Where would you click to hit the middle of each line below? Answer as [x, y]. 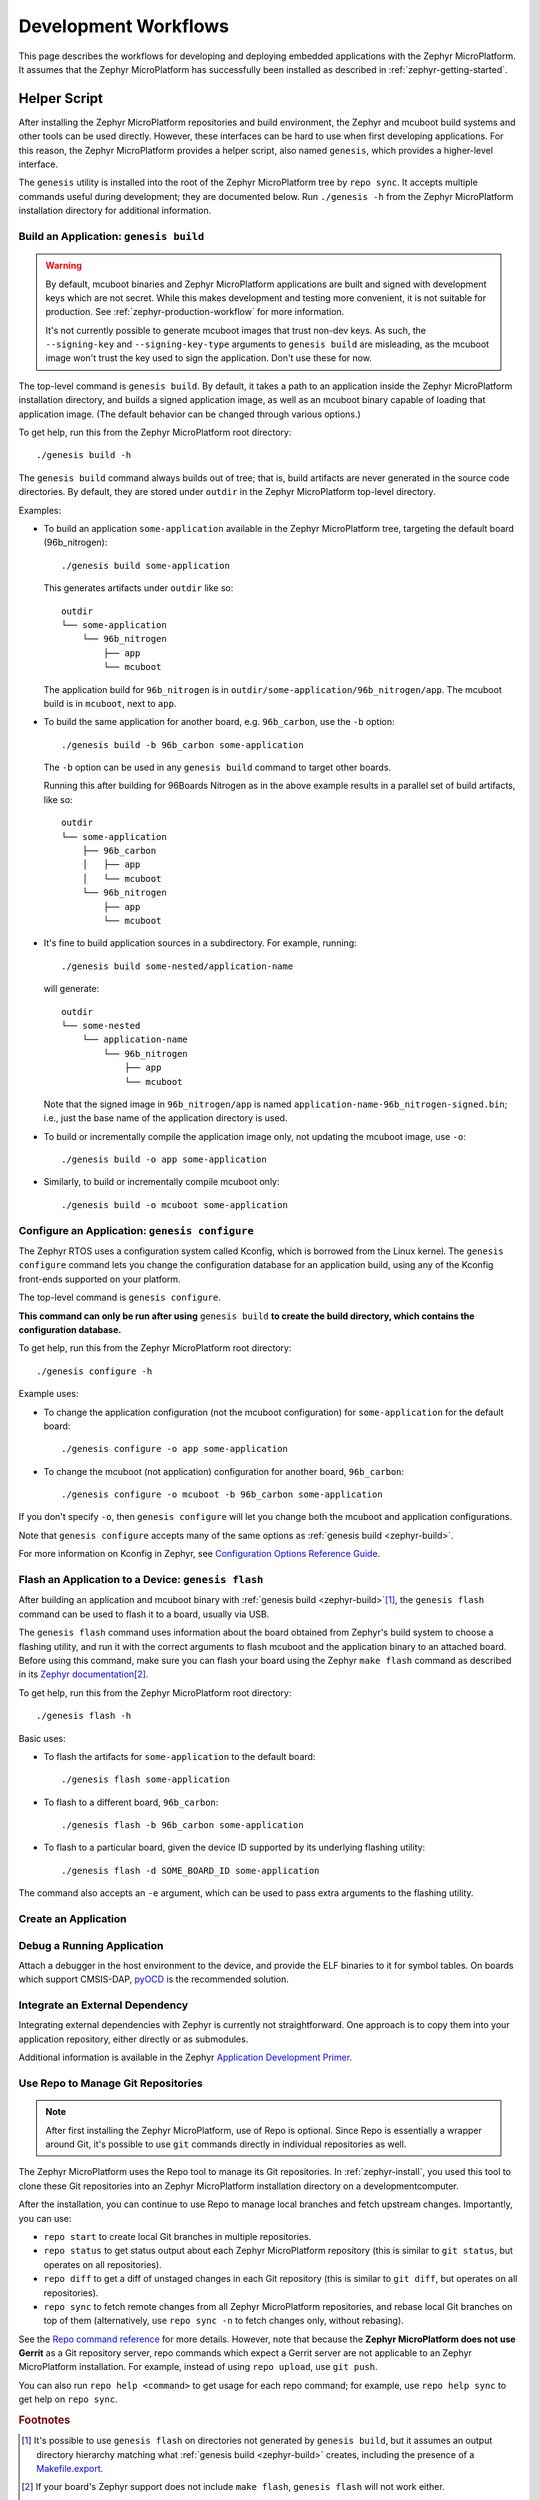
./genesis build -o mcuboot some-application [175, 1204]
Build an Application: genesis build [111, 236]
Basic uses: [42, 1738]
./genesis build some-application [145, 565]
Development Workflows [124, 26]
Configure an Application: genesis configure [136, 1230]
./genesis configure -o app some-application [175, 1449]
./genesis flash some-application [145, 1779]
